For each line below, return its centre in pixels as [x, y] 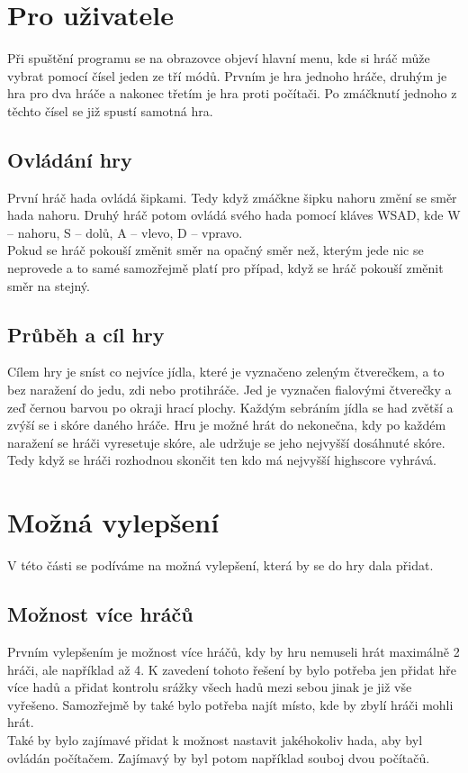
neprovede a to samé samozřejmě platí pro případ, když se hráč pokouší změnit [225, 268]
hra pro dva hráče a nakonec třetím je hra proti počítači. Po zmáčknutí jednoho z [232, 93]
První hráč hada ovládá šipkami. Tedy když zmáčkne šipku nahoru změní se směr [232, 197]
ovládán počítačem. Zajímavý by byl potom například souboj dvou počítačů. [219, 757]
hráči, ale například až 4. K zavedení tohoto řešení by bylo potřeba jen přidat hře [232, 669]
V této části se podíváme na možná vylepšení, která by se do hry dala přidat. [220, 565]
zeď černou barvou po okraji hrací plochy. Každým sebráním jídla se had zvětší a [230, 407]
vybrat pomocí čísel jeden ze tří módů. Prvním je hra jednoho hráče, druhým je [227, 75]
